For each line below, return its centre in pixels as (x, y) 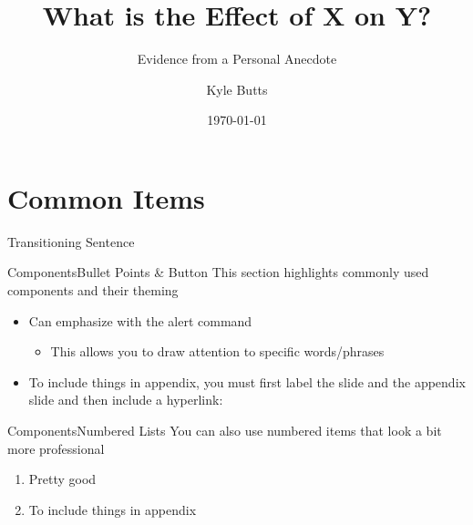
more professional (56, 448)
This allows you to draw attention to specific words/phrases (217, 351)
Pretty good (62, 479)
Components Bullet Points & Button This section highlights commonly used (218, 272)
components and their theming (93, 290)
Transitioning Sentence (71, 241)
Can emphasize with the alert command (140, 320)
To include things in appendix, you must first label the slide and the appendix (247, 381)
